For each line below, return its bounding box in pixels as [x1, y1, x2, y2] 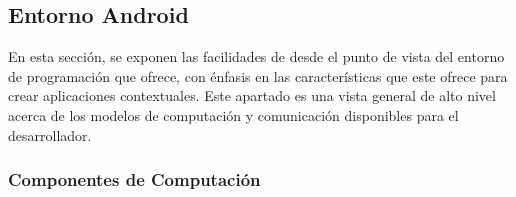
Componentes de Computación [8, 167, 261, 192]
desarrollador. [8, 124, 92, 145]
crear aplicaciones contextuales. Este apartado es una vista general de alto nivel [8, 85, 496, 106]
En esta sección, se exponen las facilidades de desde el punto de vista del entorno [8, 46, 505, 67]
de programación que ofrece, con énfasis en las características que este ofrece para [8, 65, 508, 86]
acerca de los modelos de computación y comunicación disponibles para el [8, 104, 459, 125]
